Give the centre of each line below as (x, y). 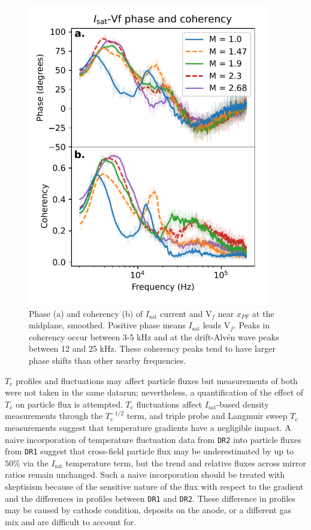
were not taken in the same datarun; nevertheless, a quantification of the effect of (154, 392)
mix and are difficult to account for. (71, 521)
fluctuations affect (169, 404)
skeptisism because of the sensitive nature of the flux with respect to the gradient (154, 486)
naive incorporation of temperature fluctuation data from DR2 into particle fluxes (153, 439)
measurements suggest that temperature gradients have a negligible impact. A (148, 427)
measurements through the (54, 416)
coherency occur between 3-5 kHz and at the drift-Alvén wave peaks (154, 336)
